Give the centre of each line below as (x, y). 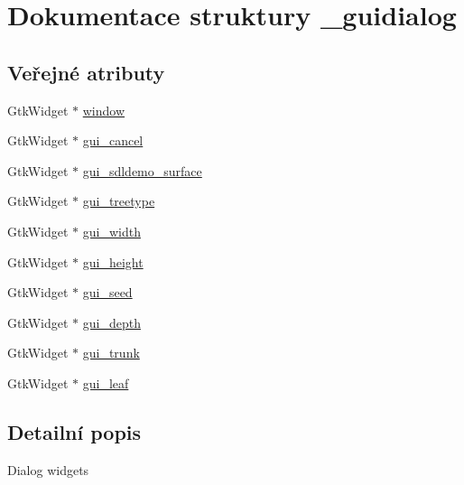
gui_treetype (119, 201)
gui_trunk (111, 353)
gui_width (111, 231)
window (104, 110)
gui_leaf (106, 382)
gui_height (113, 261)
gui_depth (111, 322)
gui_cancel (113, 140)
